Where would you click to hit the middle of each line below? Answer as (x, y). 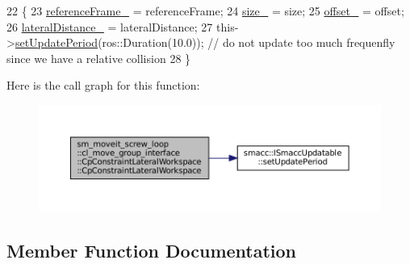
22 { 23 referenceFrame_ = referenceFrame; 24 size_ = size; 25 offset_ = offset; (205, 10)
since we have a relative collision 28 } (99, 58)
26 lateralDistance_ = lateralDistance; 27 (110, 26)
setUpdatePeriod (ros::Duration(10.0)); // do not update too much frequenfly (205, 42)
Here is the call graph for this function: (103, 85)
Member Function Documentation (152, 250)
